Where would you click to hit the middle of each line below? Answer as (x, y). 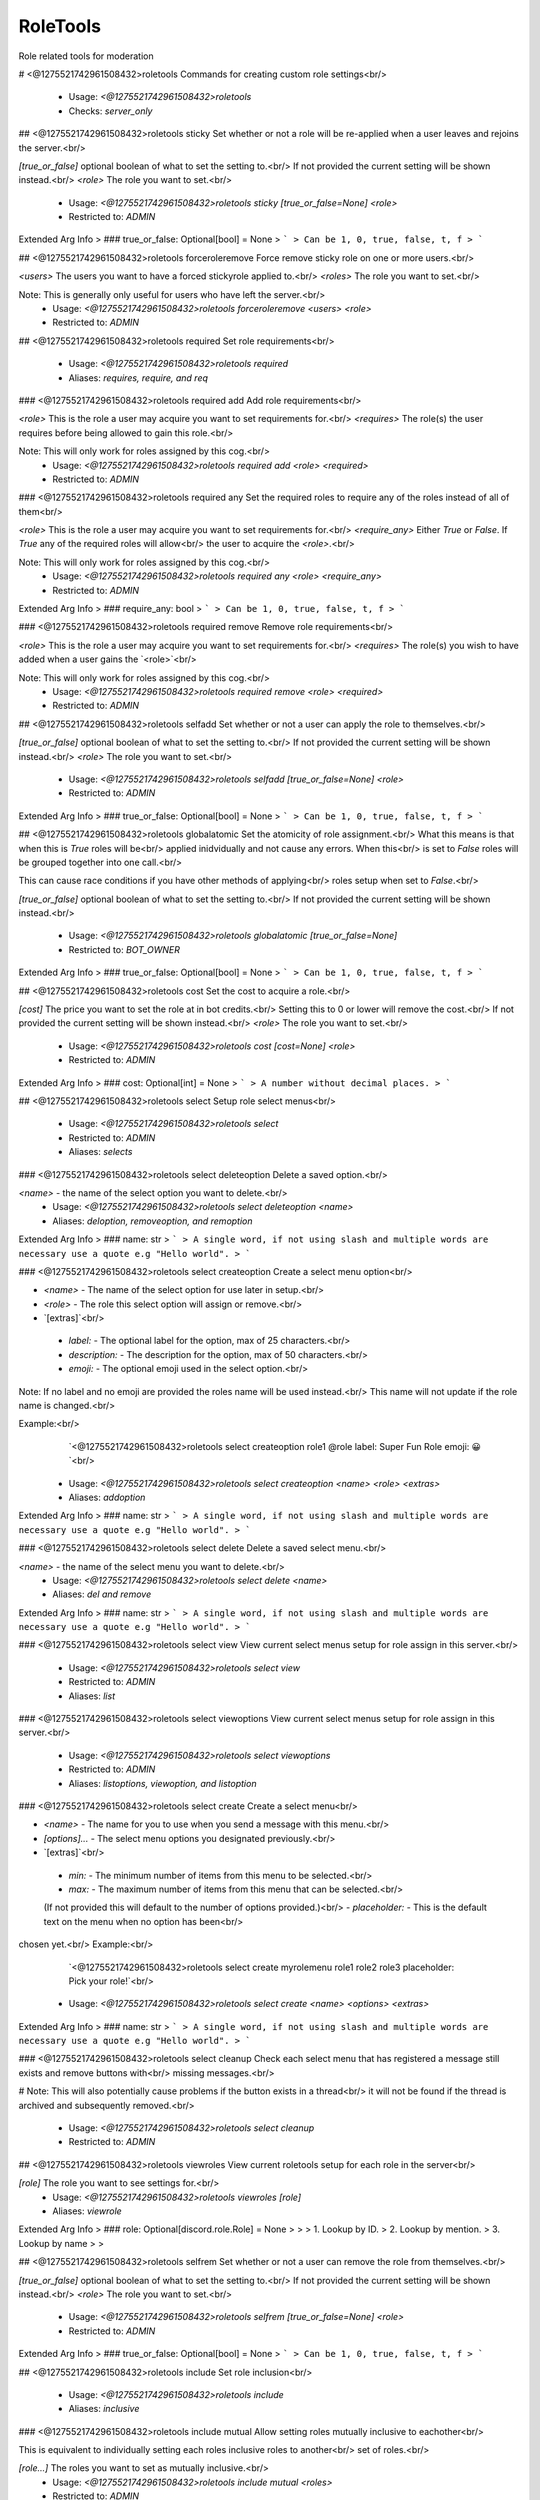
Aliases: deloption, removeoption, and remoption (153, 1221)
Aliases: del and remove (102, 1594)
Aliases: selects (100, 1152)
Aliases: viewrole (87, 2211)
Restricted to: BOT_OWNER (124, 949)
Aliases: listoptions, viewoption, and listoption (162, 1783)
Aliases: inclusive (104, 2409)
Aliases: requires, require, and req (138, 377)
